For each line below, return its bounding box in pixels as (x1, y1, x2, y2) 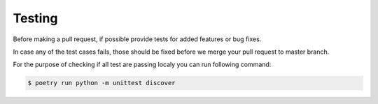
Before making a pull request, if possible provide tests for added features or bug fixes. (13, 35, 262, 43)
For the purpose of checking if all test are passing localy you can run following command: (13, 60, 272, 69)
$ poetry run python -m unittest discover (27, 79, 176, 87)
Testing (13, 10, 58, 26)
